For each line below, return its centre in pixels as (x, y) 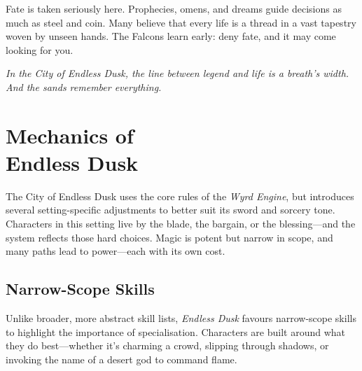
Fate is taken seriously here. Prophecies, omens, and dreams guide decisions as (174, 8)
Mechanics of (70, 135)
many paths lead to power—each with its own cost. (116, 251)
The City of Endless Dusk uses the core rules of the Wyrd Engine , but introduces (180, 196)
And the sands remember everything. (84, 86)
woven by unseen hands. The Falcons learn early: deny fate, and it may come (171, 36)
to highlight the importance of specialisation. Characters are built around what (176, 331)
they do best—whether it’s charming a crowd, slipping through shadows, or (167, 345)
